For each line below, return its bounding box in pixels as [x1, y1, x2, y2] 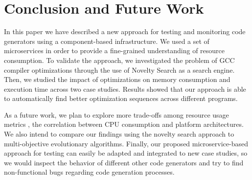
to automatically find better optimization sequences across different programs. [4, 93, 238, 103]
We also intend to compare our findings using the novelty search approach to [4, 129, 234, 139]
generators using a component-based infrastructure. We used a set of [4, 36, 209, 46]
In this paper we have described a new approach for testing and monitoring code [4, 26, 246, 37]
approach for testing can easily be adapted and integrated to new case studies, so [4, 148, 248, 158]
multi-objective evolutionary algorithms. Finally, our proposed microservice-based [4, 138, 248, 148]
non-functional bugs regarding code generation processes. [4, 167, 175, 177]
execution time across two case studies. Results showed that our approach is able [4, 83, 246, 94]
